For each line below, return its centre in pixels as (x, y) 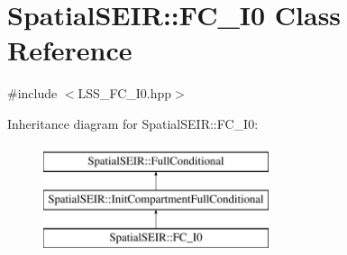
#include (32, 93)
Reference (70, 50)
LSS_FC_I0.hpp (125, 93)
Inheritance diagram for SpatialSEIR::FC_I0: (133, 123)
